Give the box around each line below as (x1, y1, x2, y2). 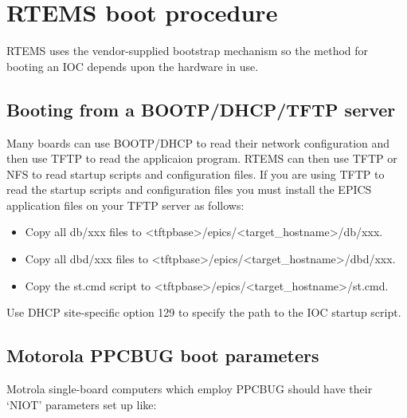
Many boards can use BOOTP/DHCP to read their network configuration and (6, 134, 390, 151)
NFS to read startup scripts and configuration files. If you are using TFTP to (6, 165, 385, 182)
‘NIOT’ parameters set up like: (6, 396, 157, 412)
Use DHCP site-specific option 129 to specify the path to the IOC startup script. (6, 304, 401, 321)
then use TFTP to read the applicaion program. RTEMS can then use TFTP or (6, 150, 397, 167)
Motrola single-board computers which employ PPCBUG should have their (6, 381, 373, 397)
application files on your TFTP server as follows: (6, 196, 245, 213)
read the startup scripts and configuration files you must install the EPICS (6, 181, 372, 198)
